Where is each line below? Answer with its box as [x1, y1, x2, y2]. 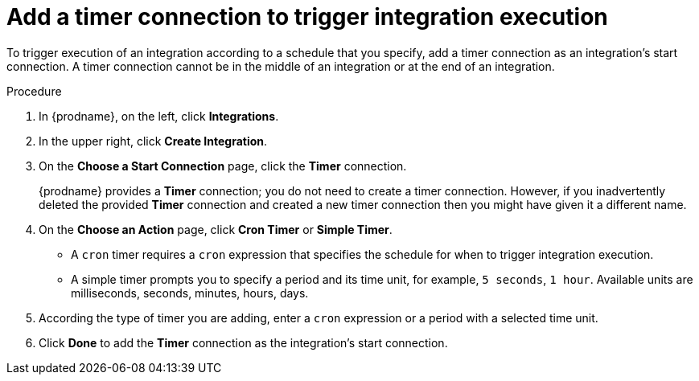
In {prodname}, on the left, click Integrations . [39, 109, 279, 123]
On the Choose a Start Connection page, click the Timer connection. [39, 158, 407, 173]
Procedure [6, 84, 62, 98]
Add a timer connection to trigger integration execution [6, 3, 608, 31]
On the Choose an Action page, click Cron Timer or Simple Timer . [39, 222, 393, 236]
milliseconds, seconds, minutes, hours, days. [71, 285, 309, 300]
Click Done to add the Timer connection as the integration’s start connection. [39, 335, 448, 350]
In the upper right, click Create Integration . [39, 133, 268, 148]
